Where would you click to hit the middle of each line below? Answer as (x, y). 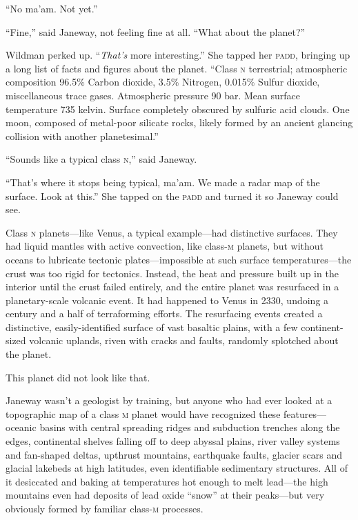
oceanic (21, 427)
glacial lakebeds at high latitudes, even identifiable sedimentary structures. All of (177, 468)
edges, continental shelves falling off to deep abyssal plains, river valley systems (173, 441)
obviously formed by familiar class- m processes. (105, 508)
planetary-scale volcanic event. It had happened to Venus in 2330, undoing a (167, 300)
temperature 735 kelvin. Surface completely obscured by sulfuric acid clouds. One (178, 109)
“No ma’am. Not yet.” (52, 8)
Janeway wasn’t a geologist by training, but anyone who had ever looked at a (169, 400)
